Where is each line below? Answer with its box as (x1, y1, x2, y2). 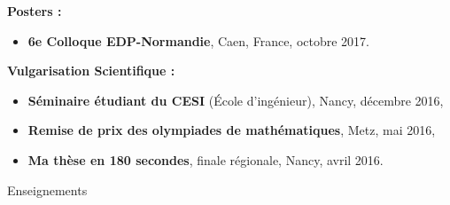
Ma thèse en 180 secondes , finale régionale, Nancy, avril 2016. (27, 150, 384, 169)
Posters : (7, 2, 62, 20)
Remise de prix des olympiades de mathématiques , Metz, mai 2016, (27, 121, 436, 139)
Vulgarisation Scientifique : (7, 61, 175, 80)
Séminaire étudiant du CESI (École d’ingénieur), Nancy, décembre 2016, (27, 91, 444, 109)
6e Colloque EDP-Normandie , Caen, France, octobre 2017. (27, 31, 370, 50)
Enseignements (7, 180, 88, 199)
